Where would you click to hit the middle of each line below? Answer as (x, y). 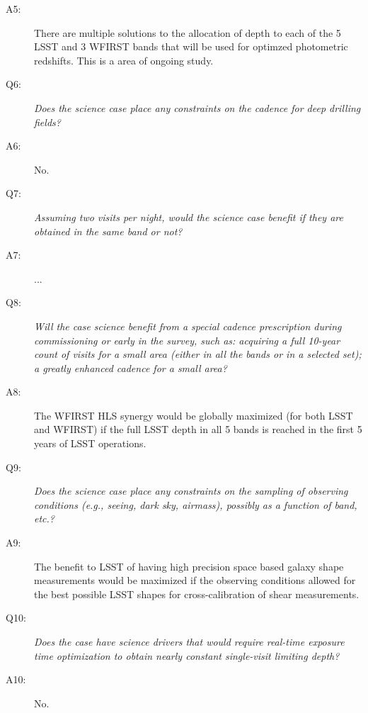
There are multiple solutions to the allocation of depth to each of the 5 (188, 32)
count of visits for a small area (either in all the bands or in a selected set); (198, 354)
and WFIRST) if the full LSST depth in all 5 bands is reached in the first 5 (198, 429)
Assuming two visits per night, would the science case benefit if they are (189, 217)
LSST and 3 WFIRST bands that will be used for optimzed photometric (191, 46)
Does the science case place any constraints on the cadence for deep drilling (197, 107)
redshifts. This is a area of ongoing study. (124, 60)
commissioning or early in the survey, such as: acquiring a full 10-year (187, 340)
